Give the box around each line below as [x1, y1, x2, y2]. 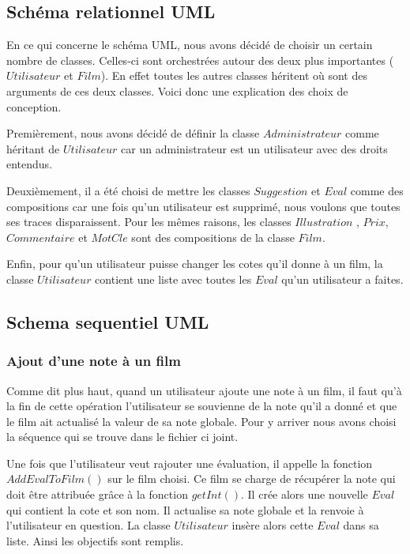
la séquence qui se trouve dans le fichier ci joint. [6, 428, 239, 445]
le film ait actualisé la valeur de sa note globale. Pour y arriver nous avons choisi [6, 413, 397, 429]
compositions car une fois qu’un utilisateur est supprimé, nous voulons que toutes [6, 198, 401, 214]
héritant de [6, 140, 60, 156]
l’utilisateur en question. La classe [6, 517, 171, 533]
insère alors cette [231, 517, 314, 533]
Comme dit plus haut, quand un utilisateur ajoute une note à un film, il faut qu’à [6, 382, 402, 398]
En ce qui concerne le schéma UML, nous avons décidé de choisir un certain [6, 36, 373, 53]
